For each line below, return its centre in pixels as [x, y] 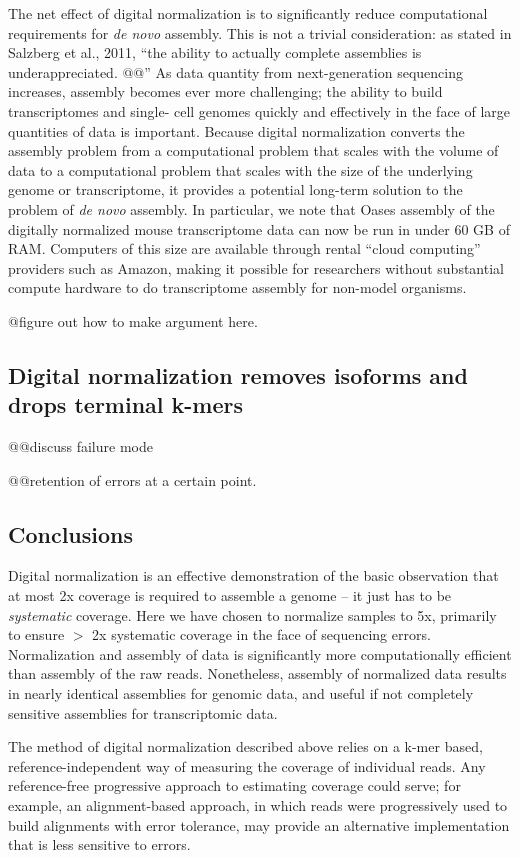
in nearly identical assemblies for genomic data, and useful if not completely [241, 693]
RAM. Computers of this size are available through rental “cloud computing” [244, 248]
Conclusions [71, 533]
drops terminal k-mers [126, 404]
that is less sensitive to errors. [99, 844]
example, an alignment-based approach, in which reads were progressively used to [258, 805]
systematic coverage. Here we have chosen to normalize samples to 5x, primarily [252, 614]
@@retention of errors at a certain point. [132, 479]
